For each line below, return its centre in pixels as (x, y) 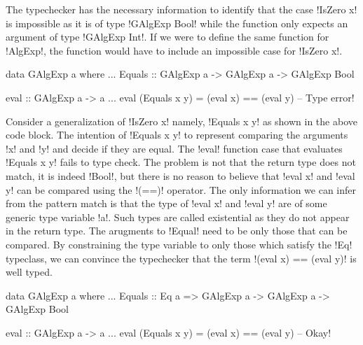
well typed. (29, 272)
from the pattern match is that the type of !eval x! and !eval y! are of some (166, 203)
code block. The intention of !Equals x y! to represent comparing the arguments (177, 135)
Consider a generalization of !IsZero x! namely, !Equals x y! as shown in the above (181, 121)
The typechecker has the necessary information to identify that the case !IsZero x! (181, 9)
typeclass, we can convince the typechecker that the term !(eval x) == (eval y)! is (181, 258)
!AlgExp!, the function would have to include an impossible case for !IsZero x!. (174, 50)
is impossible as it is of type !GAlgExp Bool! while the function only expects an (177, 23)
